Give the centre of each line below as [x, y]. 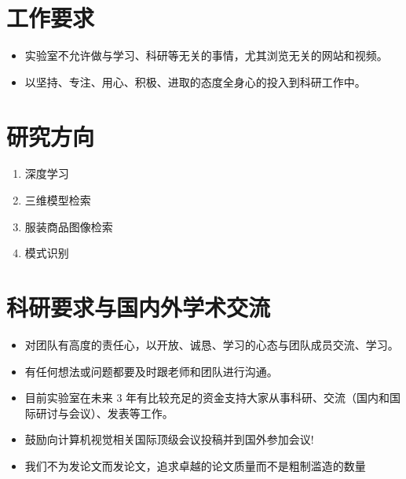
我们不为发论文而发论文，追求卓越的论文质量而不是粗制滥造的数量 [195, 465]
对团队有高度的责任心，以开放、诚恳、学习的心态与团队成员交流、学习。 [212, 344]
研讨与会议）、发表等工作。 [104, 413]
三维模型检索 [58, 200]
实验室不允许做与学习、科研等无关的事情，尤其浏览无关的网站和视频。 [206, 55]
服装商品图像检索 [69, 226]
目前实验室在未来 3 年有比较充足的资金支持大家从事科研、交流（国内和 [207, 398]
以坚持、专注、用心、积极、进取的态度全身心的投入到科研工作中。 [195, 81]
